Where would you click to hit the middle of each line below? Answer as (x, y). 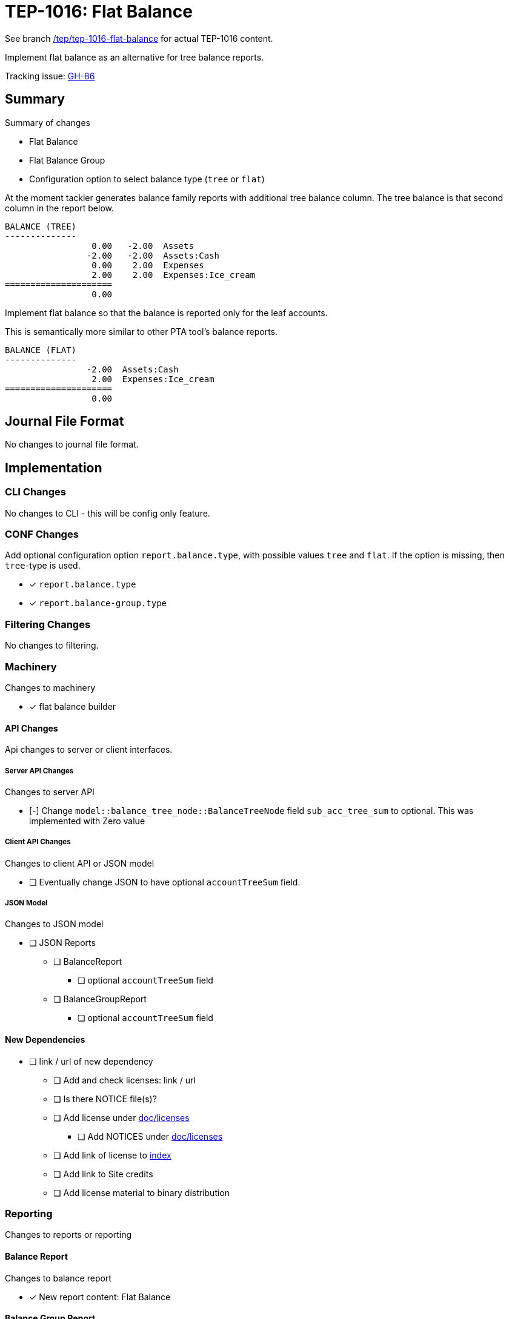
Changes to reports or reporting (68, 1235)
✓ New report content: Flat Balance (100, 1297)
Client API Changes (38, 842)
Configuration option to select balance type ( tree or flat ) (147, 179)
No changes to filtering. (52, 646)
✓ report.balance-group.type (98, 603)
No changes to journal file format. (72, 445)
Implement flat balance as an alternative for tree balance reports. (135, 57)
